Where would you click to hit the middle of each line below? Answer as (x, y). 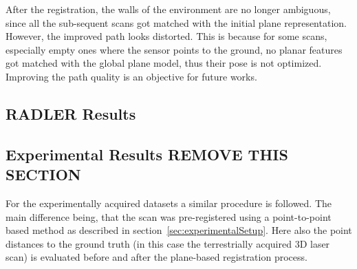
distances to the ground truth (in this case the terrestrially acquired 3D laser (168, 243)
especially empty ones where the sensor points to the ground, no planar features (174, 49)
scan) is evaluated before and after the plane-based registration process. (156, 257)
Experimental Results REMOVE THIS (147, 154)
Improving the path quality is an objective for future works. (131, 76)
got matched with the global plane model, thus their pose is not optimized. (164, 63)
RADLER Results (71, 113)
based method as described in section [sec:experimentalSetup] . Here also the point (179, 230)
